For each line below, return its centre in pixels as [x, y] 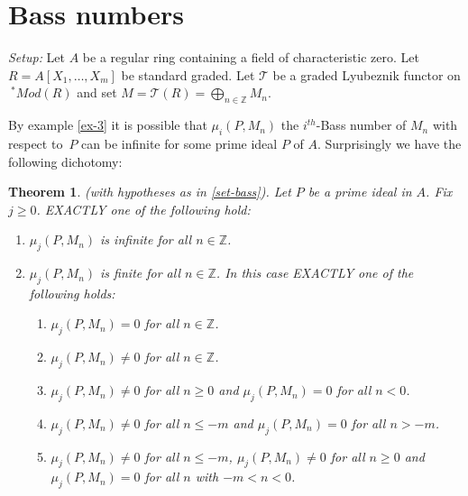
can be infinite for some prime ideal [179, 143]
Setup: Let [37, 57]
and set [97, 92]
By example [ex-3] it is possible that [108, 125]
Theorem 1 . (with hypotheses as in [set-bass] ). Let [150, 192]
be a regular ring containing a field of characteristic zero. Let [251, 57]
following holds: [72, 293]
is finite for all [141, 273]
